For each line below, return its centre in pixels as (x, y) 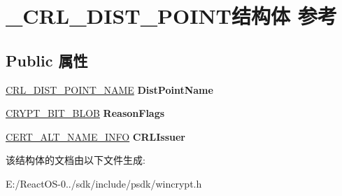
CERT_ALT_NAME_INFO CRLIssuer (96, 136)
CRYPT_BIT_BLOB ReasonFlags (85, 113)
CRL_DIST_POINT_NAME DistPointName (109, 89)
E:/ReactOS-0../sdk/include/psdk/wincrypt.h (104, 183)
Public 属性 (47, 60)
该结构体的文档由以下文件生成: (76, 160)
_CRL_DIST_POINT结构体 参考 (171, 16)
